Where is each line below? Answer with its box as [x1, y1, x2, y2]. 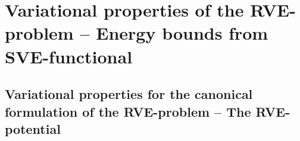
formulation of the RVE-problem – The [5, 102, 251, 120]
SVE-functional [5, 44, 133, 68]
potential [5, 119, 61, 137]
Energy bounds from [96, 21, 268, 45]
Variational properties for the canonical [5, 85, 253, 103]
